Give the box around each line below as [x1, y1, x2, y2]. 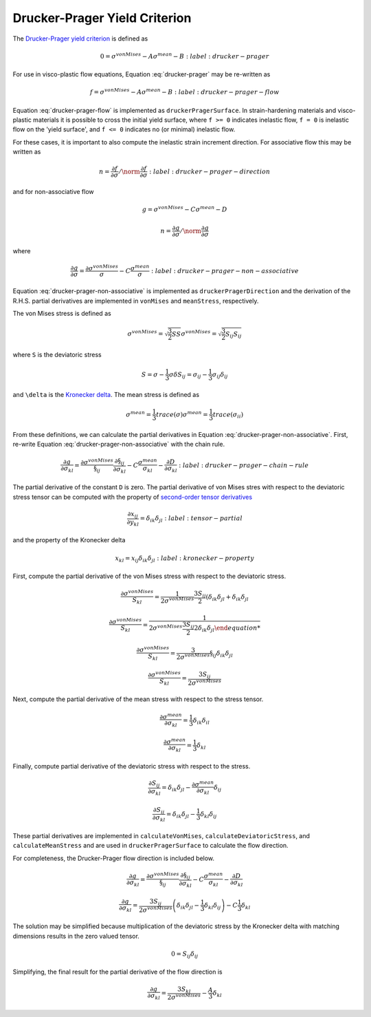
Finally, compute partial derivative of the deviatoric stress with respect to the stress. [12, 762, 251, 771]
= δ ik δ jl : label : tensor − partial [139, 515, 243, 524]
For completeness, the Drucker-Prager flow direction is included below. [12, 854, 215, 862]
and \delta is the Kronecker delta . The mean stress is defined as [12, 390, 199, 398]
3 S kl [177, 985, 192, 994]
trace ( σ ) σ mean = [155, 409, 209, 418]
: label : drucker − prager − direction [148, 167, 271, 175]
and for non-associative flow [12, 188, 94, 196]
